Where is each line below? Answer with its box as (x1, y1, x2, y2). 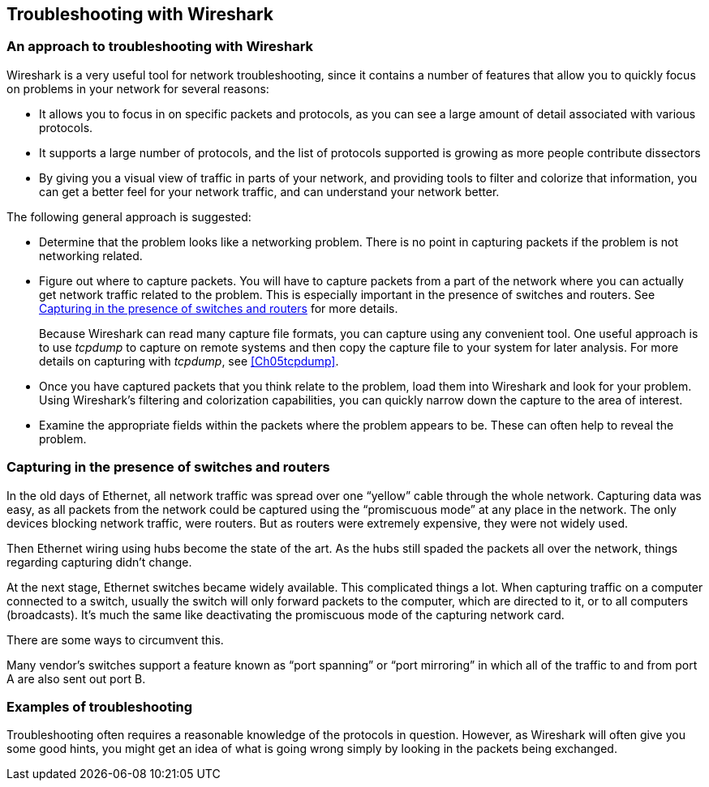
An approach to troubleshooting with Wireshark (6, 38, 314, 55)
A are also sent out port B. (6, 671, 146, 686)
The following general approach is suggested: (6, 209, 251, 224)
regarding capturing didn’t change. (6, 554, 192, 569)
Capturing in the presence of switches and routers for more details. (39, 301, 398, 315)
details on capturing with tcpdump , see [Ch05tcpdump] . (39, 353, 339, 368)
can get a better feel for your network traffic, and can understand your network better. (39, 184, 500, 199)
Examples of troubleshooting (6, 698, 193, 715)
